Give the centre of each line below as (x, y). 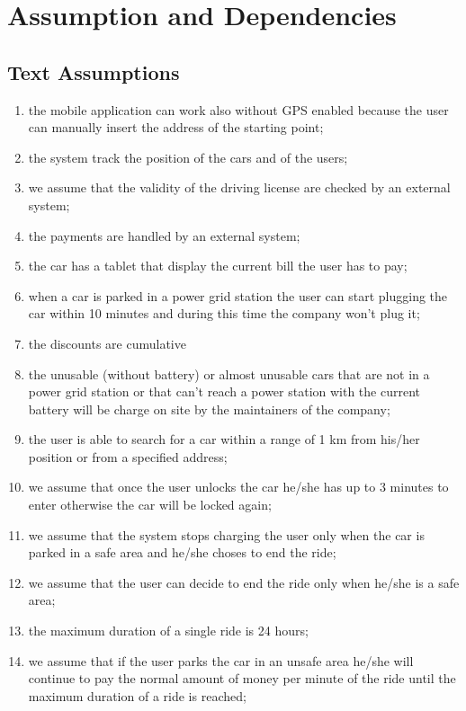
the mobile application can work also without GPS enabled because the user (238, 109)
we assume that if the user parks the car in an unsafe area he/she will (221, 660)
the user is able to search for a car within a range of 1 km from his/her (224, 439)
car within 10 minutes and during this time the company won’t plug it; (224, 313)
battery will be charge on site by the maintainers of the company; (209, 409)
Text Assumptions (94, 71)
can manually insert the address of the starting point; (176, 127)
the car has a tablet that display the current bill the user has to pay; (218, 266)
